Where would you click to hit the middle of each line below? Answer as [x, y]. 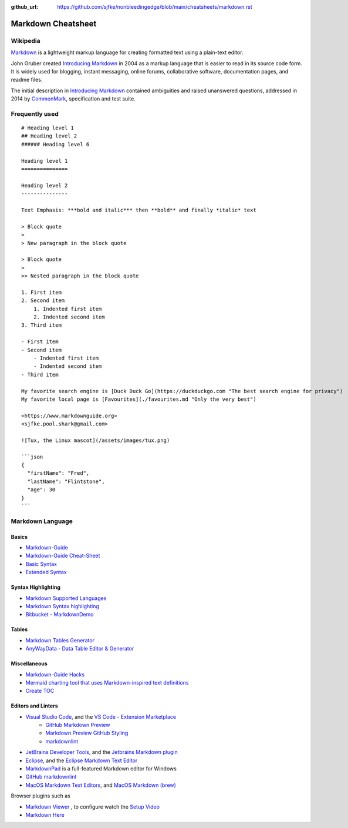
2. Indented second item [69, 317]
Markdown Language [42, 521]
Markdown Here [45, 814]
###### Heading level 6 [55, 144]
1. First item [41, 292]
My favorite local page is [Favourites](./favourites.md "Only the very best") [139, 399]
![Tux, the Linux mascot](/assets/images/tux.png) [96, 440]
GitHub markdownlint [51, 777]
